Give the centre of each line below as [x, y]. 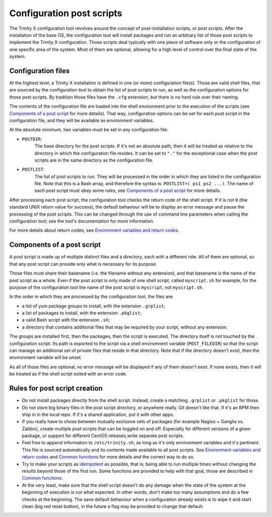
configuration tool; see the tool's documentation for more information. [82, 221]
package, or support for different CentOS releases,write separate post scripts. [103, 436]
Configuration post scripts [66, 13]
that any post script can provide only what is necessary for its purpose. [83, 264]
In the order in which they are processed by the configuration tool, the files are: [91, 297]
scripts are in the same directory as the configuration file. [94, 160]
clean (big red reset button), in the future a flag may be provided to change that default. [113, 506]
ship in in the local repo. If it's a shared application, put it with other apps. [98, 415]
